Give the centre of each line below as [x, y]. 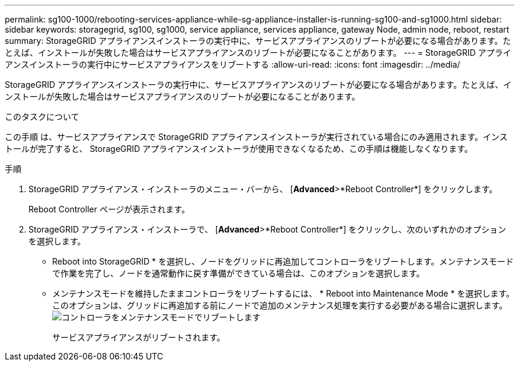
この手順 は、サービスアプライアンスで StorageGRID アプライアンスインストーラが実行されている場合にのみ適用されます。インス [256, 137]
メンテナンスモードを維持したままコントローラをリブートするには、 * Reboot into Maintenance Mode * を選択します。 [283, 293]
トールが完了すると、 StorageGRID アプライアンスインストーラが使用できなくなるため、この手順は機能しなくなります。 [239, 149]
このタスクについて [42, 117]
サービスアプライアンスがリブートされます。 [139, 337]
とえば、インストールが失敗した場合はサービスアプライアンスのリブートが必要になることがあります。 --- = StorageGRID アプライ [258, 52]
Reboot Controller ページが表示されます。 [109, 209]
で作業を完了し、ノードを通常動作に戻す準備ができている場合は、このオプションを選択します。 [238, 273]
